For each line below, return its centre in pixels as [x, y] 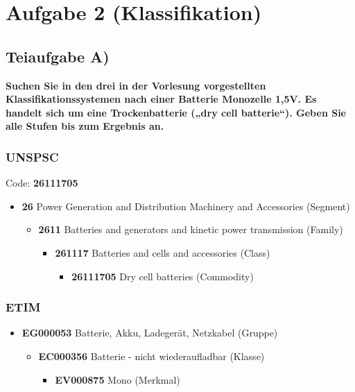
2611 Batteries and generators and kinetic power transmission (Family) [191, 229]
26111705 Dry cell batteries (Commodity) [163, 276]
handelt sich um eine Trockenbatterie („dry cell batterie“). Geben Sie [176, 112]
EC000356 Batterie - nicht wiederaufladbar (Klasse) [151, 356]
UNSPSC [32, 156]
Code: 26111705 [42, 183]
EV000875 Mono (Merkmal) [118, 379]
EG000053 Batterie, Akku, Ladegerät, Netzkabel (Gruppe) [150, 333]
